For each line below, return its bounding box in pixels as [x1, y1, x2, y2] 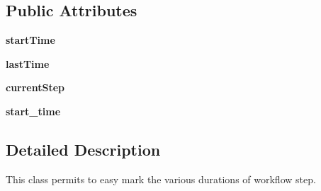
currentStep [6, 80, 65, 95]
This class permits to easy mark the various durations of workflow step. [6, 171, 316, 186]
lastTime [6, 56, 50, 71]
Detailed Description [6, 138, 161, 160]
